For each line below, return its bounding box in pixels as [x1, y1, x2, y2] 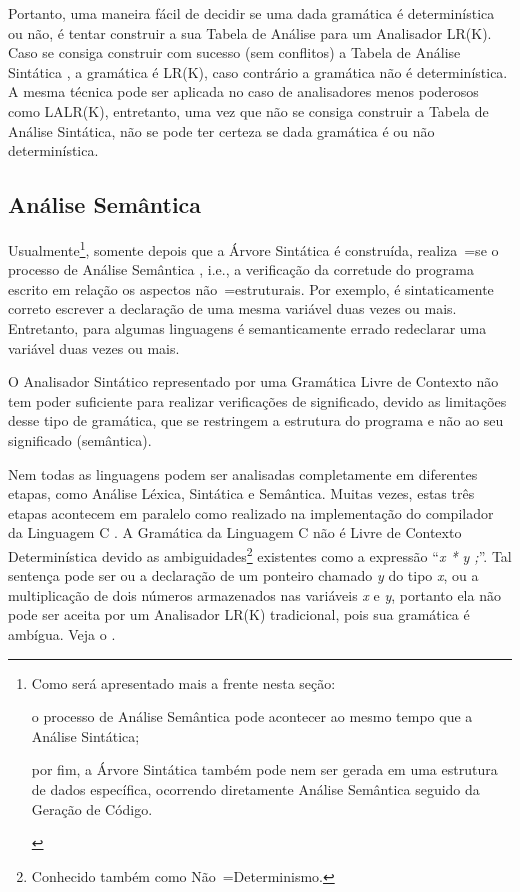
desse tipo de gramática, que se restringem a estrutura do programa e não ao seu [8, 410, 504, 431]
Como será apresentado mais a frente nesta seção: [31, 672, 336, 693]
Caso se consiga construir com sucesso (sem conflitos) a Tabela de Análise [8, 42, 461, 63]
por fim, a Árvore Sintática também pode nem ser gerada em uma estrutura [31, 759, 498, 780]
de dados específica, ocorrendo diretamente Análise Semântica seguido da [31, 778, 480, 799]
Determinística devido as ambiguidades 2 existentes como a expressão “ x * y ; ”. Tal [8, 542, 512, 566]
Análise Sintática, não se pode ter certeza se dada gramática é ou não [8, 120, 435, 141]
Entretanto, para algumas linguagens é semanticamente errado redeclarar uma [8, 317, 487, 338]
